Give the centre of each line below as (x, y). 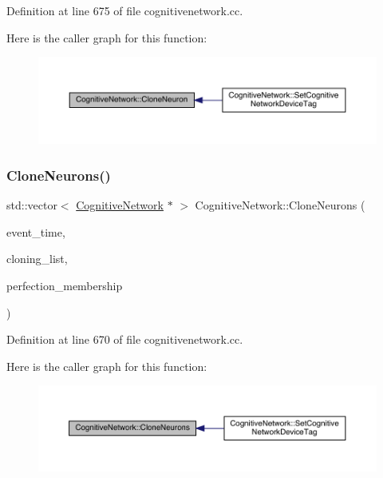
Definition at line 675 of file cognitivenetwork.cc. (125, 10)
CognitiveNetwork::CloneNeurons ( (280, 205)
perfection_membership (65, 286)
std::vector (32, 205)
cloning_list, (37, 259)
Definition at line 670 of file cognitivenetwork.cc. (125, 339)
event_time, (36, 231)
